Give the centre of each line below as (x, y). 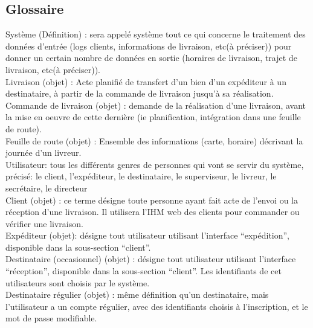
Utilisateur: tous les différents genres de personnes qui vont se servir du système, (155, 164)
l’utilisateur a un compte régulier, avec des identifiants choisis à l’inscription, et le (157, 306)
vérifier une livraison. (44, 223)
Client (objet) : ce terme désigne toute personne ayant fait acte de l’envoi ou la (152, 200)
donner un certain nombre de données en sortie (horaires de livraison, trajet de (151, 58)
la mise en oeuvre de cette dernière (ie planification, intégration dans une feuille (153, 117)
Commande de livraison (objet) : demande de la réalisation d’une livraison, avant (156, 105)
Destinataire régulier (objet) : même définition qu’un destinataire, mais (137, 294)
